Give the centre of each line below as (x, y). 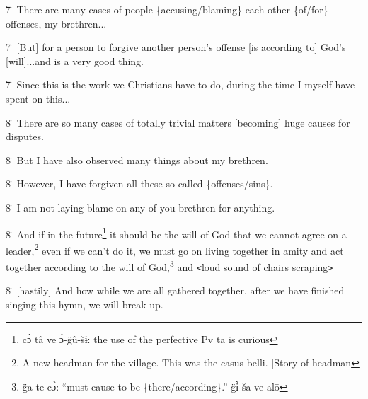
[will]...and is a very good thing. (75, 60)
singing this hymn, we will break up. (85, 304)
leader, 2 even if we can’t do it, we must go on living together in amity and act (175, 249)
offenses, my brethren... (56, 23)
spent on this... (38, 98)
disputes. (25, 136)
